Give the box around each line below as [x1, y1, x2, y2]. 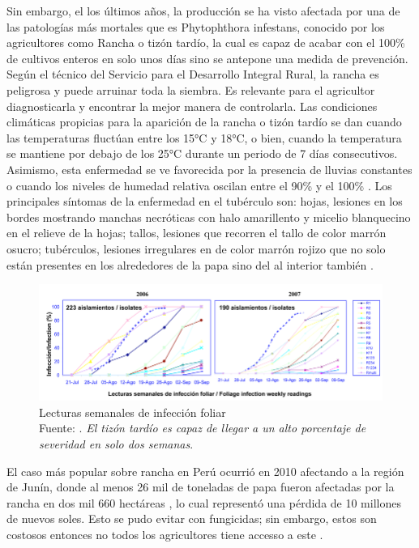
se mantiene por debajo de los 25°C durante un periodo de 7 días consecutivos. [6, 145, 398, 162]
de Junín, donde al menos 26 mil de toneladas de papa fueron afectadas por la [6, 478, 395, 495]
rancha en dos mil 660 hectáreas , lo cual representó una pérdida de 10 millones [6, 494, 401, 511]
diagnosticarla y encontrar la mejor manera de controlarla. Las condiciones [6, 97, 378, 114]
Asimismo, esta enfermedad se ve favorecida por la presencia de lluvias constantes [6, 160, 413, 177]
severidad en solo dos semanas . [39, 435, 194, 452]
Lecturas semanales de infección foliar [39, 403, 226, 420]
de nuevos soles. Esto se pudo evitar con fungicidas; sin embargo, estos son [6, 510, 377, 527]
